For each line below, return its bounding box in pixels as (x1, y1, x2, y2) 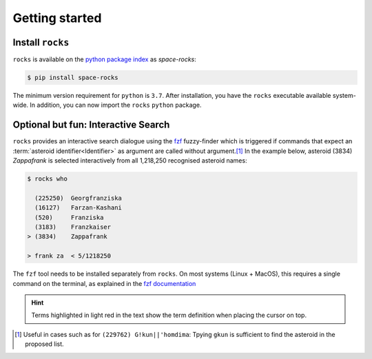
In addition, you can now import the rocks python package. (30, 101, 202, 110)
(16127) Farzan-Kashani (34, 204, 122, 212)
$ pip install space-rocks (27, 74, 118, 82)
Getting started (12, 10, 102, 25)
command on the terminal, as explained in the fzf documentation (12, 279, 196, 287)
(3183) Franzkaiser (34, 223, 112, 231)
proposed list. (25, 340, 65, 348)
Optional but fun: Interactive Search (12, 119, 170, 131)
